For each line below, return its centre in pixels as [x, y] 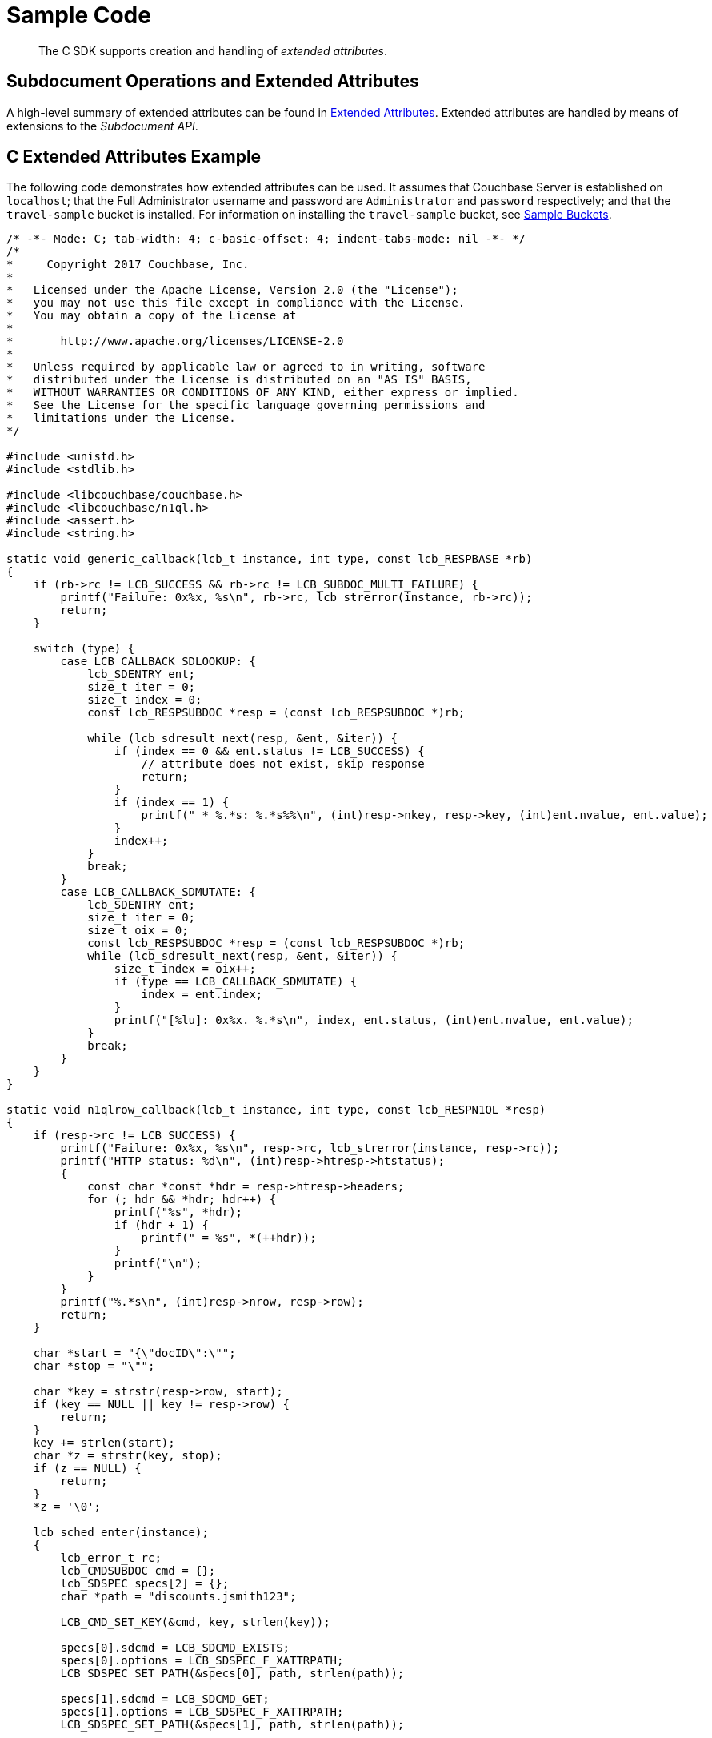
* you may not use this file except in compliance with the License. [236, 303]
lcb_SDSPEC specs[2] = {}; [145, 1584]
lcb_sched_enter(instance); [121, 1533]
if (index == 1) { [172, 803]
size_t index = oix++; [185, 969]
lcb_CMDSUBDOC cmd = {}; [138, 1571]
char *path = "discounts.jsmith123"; [178, 1597]
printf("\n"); [158, 1264]
